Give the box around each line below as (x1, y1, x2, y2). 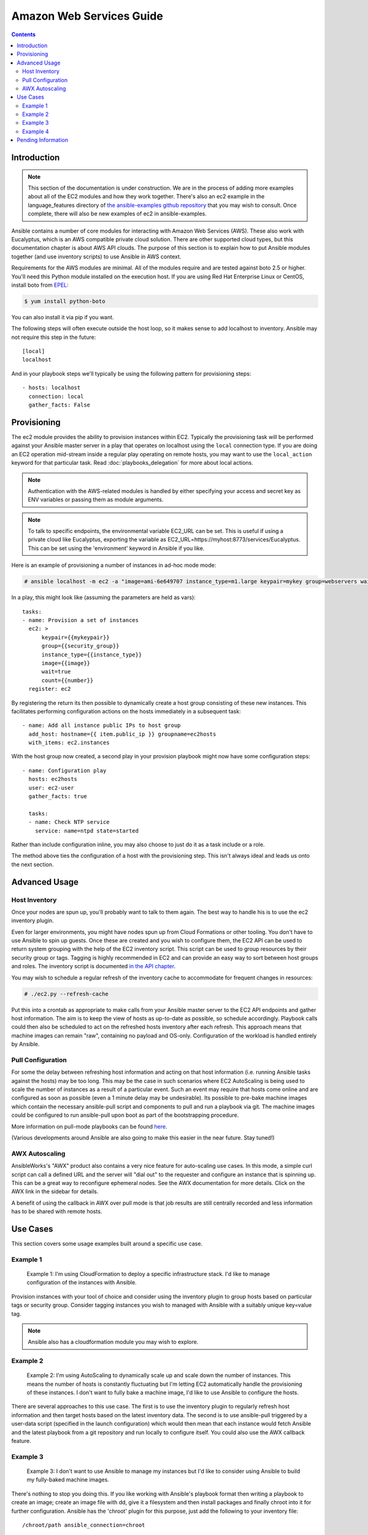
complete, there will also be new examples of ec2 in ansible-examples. (28, 210, 207, 217)
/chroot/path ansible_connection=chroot (22, 1521, 145, 1528)
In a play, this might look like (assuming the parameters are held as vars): (11, 594, 196, 601)
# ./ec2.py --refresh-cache (24, 990, 109, 997)
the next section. (11, 860, 54, 868)
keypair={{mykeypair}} (41, 634, 110, 641)
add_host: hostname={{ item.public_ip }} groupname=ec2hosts (28, 731, 217, 737)
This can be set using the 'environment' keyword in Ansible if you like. (28, 544, 205, 552)
